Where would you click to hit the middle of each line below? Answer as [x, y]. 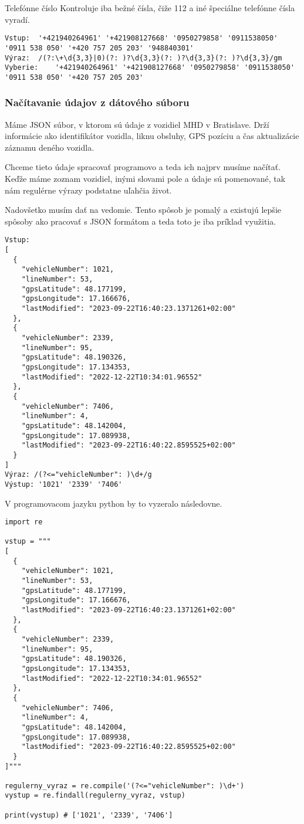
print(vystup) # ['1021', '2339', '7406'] [89, 815]
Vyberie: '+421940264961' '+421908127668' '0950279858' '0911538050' [150, 68]
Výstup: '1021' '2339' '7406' [64, 484]
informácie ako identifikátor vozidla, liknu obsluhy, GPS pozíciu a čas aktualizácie [152, 136]
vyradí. [17, 19]
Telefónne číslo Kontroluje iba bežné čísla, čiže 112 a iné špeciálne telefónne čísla [150, 8]
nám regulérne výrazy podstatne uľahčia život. [88, 190]
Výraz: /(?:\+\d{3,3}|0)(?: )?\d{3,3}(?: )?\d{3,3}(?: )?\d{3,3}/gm [143, 58]
